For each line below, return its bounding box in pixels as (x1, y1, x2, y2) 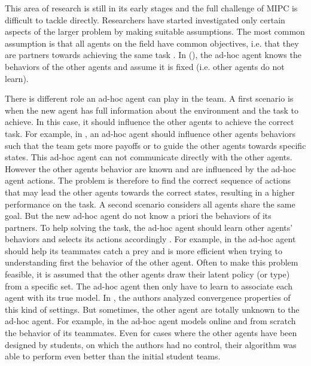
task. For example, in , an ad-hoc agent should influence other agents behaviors (5, 127, 295, 139)
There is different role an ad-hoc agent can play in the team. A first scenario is (5, 92, 294, 105)
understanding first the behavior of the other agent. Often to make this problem (5, 256, 298, 269)
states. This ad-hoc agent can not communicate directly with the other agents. (5, 151, 292, 163)
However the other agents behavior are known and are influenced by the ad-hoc (5, 162, 296, 175)
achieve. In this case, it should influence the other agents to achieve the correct (5, 115, 294, 128)
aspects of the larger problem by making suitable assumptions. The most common (5, 25, 305, 38)
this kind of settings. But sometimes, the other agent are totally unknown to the (5, 303, 300, 315)
